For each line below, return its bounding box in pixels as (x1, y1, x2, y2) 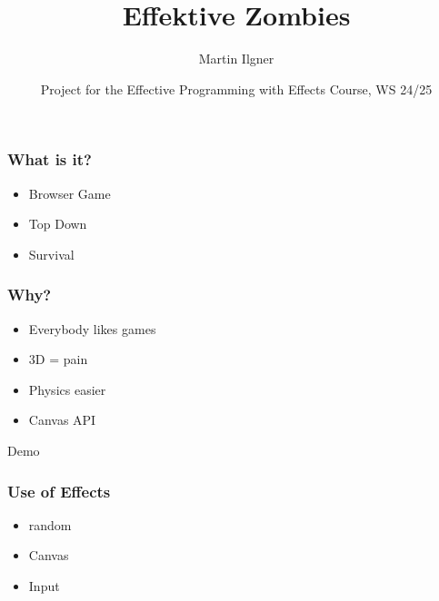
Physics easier (28, 379, 106, 399)
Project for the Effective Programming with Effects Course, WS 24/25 (40, 79, 433, 98)
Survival (28, 244, 75, 263)
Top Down (28, 214, 87, 233)
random (28, 515, 72, 534)
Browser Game (28, 183, 111, 202)
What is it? (7, 148, 92, 171)
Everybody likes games (28, 319, 156, 338)
